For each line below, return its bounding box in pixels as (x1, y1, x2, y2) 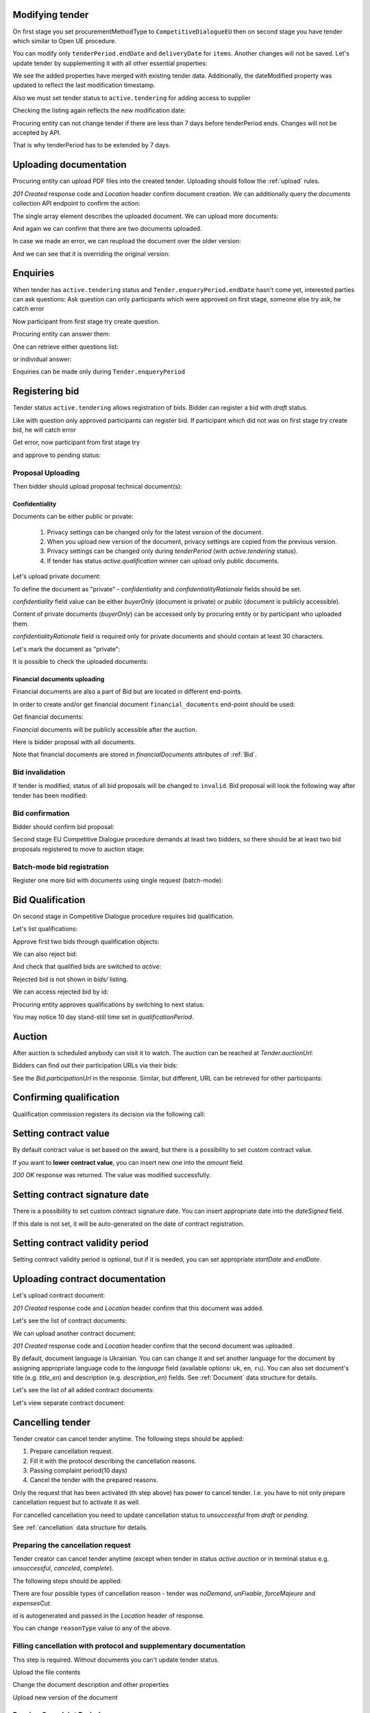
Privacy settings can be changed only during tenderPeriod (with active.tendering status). (47, 547, 298, 555)
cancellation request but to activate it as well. (12, 1498, 140, 1507)
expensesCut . (12, 1599, 52, 1607)
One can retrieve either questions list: (12, 343, 119, 351)
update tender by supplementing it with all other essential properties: (12, 59, 208, 67)
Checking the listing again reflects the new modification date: (12, 106, 186, 114)
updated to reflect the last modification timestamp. (12, 81, 156, 89)
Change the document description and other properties (12, 1681, 169, 1689)
